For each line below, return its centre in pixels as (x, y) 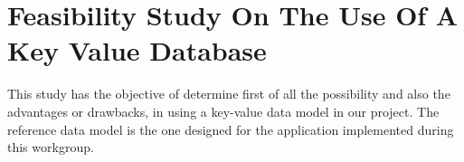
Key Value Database (137, 50)
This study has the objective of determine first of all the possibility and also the (229, 94)
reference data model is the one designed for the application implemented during (231, 129)
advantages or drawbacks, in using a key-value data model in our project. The (223, 111)
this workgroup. (51, 147)
